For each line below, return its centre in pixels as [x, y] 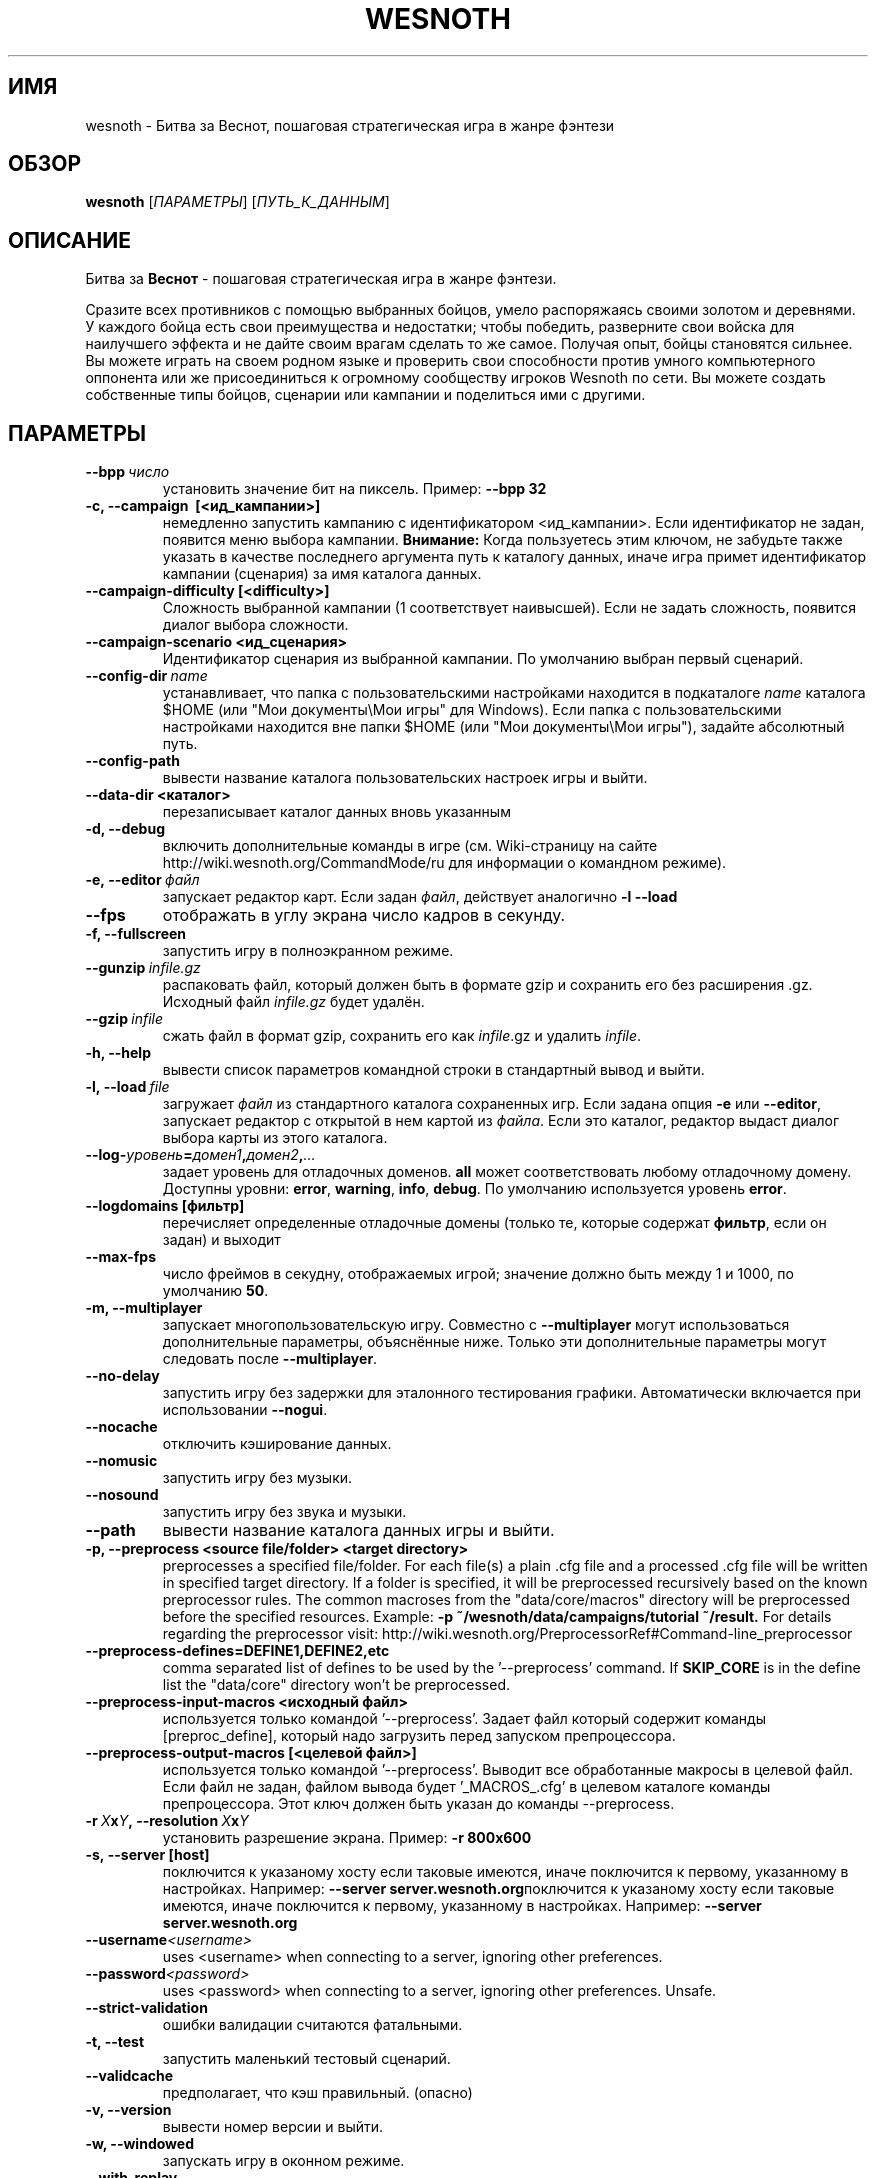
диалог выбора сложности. [255, 625]
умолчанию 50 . [215, 1291]
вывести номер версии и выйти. [273, 2127]
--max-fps [120, 1257]
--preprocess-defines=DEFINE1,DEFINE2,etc [237, 1651]
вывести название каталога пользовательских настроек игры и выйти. [405, 778]
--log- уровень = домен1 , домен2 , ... [200, 1155]
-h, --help [118, 1053]
